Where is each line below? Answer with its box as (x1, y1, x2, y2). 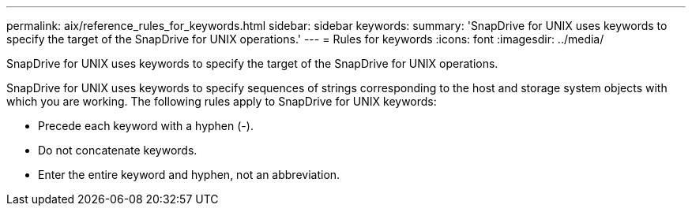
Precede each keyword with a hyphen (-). (38, 119, 254, 132)
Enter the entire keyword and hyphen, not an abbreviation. (38, 168, 340, 181)
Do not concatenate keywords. (38, 143, 197, 157)
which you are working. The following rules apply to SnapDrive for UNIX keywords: (6, 95, 437, 108)
